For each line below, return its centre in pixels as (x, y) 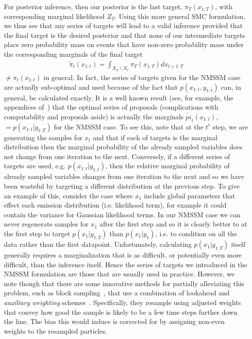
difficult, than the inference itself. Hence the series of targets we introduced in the (126, 264)
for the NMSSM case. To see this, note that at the (129, 126)
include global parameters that (190, 195)
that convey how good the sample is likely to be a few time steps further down (121, 312)
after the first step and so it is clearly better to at (174, 224)
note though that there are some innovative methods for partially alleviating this (124, 283)
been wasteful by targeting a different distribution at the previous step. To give (122, 186)
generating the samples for (43, 137)
